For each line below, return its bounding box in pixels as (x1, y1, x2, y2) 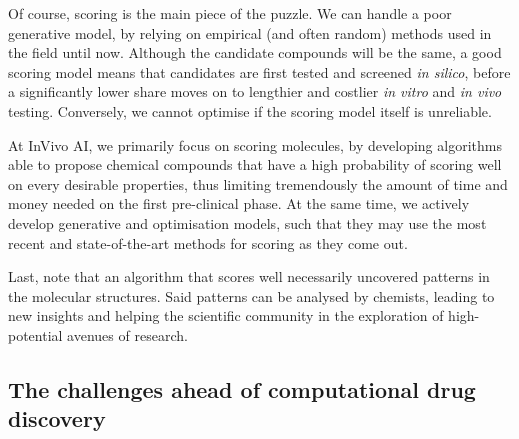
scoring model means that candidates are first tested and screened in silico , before (8, 61, 511, 82)
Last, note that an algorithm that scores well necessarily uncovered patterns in (8, 266, 490, 287)
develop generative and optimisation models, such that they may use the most (8, 212, 487, 233)
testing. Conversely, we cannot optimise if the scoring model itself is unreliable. (8, 100, 492, 121)
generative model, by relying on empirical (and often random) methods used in (8, 22, 492, 43)
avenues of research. (67, 324, 188, 345)
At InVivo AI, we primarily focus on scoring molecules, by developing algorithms (8, 134, 502, 155)
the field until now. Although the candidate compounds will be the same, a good (8, 42, 502, 63)
